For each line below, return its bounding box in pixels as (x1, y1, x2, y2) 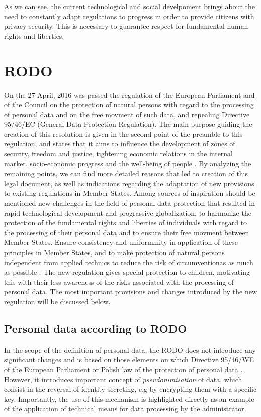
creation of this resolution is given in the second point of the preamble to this (4, 128, 243, 139)
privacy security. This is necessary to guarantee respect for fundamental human (4, 21, 248, 31)
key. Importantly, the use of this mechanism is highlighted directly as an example (4, 393, 254, 404)
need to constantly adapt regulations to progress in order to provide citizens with (4, 11, 254, 21)
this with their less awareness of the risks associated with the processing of (4, 276, 234, 287)
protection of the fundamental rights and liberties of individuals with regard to (4, 217, 247, 228)
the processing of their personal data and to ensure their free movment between (4, 227, 249, 237)
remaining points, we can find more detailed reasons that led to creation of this (4, 168, 248, 179)
